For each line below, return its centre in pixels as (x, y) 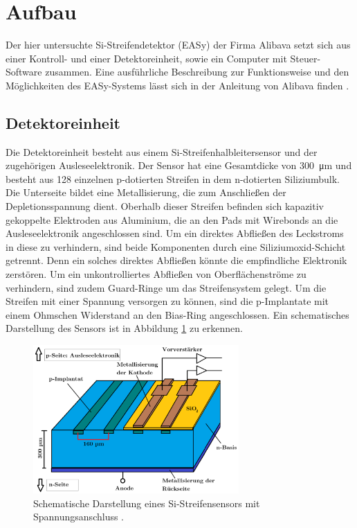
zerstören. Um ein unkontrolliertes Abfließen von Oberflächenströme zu (156, 274)
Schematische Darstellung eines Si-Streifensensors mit (147, 503)
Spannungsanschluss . (79, 517)
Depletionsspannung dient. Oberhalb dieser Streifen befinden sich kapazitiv (165, 206)
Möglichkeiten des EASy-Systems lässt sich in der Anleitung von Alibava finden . (177, 85)
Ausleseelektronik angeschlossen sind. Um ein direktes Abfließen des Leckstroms (175, 233)
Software (24, 72)
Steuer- (305, 58)
